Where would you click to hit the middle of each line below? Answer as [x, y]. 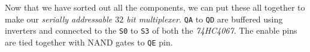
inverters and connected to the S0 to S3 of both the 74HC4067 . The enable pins [151, 30]
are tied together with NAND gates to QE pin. [89, 42]
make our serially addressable [59, 19]
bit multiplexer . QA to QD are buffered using [205, 19]
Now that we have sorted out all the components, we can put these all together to [155, 7]
